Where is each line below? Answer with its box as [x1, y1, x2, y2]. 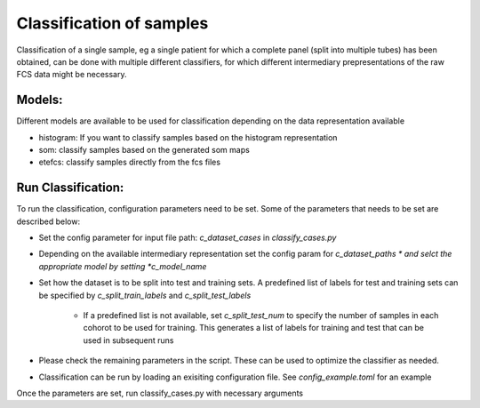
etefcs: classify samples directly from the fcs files [38, 156, 221, 168]
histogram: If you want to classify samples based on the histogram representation [38, 132, 338, 142]
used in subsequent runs [83, 334, 174, 346]
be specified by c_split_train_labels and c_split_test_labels [38, 290, 252, 300]
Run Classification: [16, 180, 124, 196]
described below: [16, 216, 80, 227]
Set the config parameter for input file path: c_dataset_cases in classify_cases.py [38, 232, 337, 244]
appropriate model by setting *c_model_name [38, 260, 207, 271]
